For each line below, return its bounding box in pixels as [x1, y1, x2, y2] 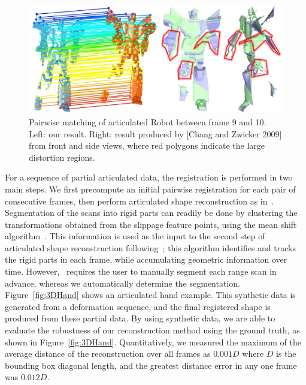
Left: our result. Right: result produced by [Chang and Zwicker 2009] [29, 127, 282, 140]
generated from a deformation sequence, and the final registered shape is [5, 300, 271, 312]
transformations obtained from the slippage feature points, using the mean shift [5, 218, 297, 230]
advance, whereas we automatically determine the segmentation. [5, 276, 240, 289]
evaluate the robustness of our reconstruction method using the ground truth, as [5, 324, 300, 336]
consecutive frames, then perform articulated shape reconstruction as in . [5, 194, 274, 207]
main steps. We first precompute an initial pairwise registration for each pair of [5, 182, 296, 195]
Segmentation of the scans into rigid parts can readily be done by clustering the [5, 206, 298, 219]
